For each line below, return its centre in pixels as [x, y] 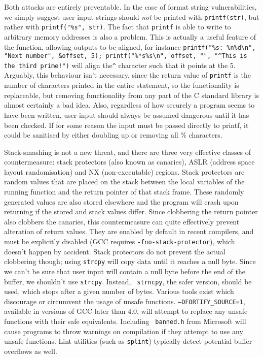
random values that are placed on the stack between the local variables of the [124, 182]
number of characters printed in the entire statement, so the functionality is [122, 85]
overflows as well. [31, 351]
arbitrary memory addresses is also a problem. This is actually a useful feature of [130, 36]
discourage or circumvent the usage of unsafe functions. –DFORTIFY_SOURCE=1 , [125, 301]
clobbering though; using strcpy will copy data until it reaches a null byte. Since [130, 261]
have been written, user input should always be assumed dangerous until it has [127, 115]
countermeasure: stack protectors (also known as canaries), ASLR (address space [129, 162]
